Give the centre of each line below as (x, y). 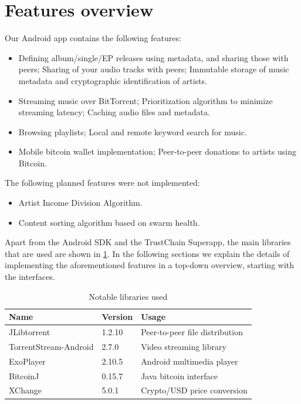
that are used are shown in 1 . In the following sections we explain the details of (147, 253)
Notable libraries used (128, 296)
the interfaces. (30, 277)
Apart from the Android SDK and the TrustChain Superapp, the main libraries (148, 242)
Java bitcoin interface (180, 375)
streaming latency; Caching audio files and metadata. (114, 112)
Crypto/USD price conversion (194, 390)
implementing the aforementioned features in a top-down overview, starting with (150, 265)
